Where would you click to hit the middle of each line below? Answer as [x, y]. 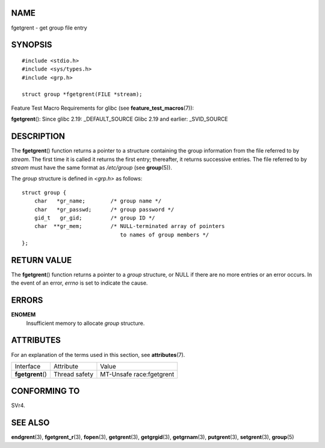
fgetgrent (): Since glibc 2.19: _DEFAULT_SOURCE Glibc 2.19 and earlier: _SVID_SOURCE [119, 119]
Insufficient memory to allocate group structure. [85, 323]
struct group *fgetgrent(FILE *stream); [82, 94]
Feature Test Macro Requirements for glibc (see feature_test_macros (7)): [103, 108]
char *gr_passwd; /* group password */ [104, 209]
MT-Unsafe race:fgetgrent [137, 374]
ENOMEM [23, 315]
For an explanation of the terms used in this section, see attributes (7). [98, 355]
